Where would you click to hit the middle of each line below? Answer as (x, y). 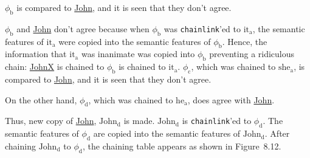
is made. (139, 121)
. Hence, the (245, 41)
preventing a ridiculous (252, 54)
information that (36, 54)
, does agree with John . (231, 99)
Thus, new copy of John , (51, 121)
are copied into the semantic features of (167, 133)
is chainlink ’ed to (217, 121)
